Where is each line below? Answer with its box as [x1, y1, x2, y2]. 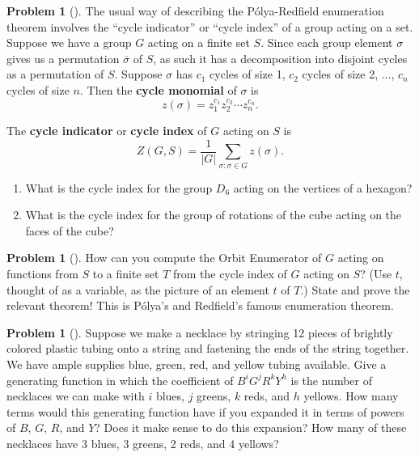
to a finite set [92, 264, 159, 281]
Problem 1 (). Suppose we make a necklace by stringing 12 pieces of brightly [6, 324, 393, 341]
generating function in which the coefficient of [6, 371, 234, 388]
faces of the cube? [25, 222, 114, 239]
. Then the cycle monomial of [79, 81, 237, 98]
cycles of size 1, [209, 66, 286, 83]
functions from [6, 264, 78, 281]
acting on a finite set [147, 34, 250, 51]
